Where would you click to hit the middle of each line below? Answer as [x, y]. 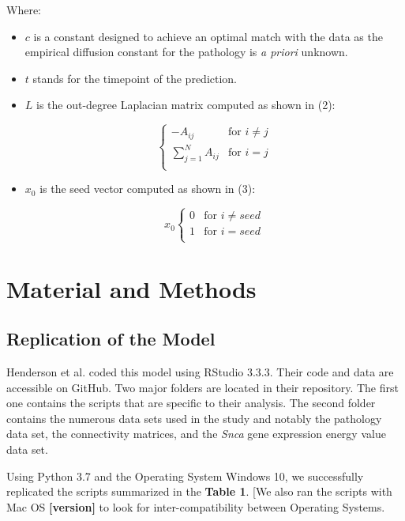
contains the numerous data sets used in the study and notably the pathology [194, 418]
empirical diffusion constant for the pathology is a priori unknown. [186, 52]
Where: [24, 9]
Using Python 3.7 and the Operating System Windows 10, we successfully [185, 476]
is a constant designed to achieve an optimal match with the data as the [208, 36]
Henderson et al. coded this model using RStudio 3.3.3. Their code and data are [200, 372]
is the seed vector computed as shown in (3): [148, 189]
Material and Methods [131, 288]
